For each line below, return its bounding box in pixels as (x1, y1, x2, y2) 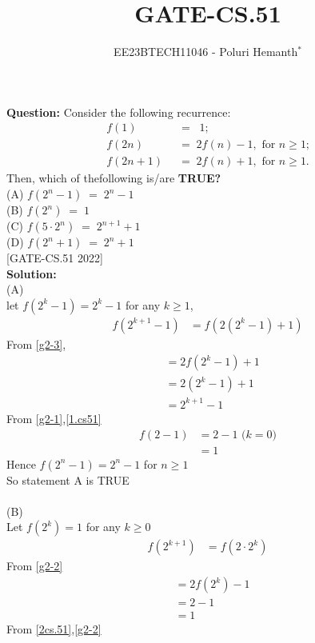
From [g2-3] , (6, 335, 66, 352)
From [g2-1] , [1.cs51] (6, 410, 102, 426)
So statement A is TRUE (6, 471, 130, 488)
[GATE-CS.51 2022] (6, 250, 103, 266)
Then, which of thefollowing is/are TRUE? (6, 170, 221, 186)
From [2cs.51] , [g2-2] (6, 621, 102, 637)
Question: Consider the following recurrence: (6, 103, 231, 120)
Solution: (6, 265, 57, 282)
